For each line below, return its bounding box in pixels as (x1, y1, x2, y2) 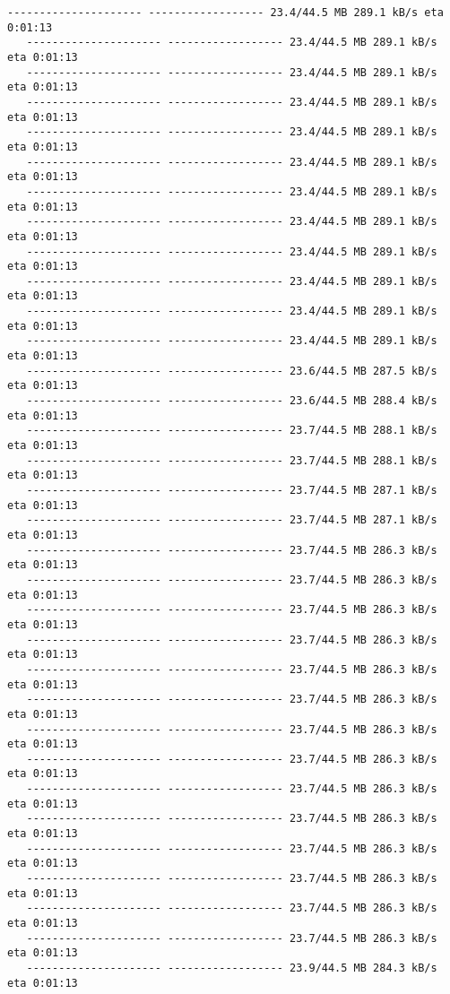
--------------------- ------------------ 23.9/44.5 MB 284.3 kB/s (26, 962, 437, 974)
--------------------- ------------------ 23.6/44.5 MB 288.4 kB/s (26, 394, 437, 408)
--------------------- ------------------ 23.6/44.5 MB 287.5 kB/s (26, 364, 437, 377)
